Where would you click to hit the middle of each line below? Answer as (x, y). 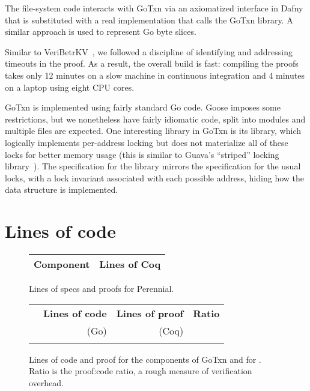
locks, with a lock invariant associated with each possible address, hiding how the (154, 177)
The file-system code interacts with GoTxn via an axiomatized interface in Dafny (154, 8)
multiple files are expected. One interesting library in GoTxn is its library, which (153, 131)
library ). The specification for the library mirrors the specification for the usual (153, 166)
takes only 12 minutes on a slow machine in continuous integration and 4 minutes (155, 75)
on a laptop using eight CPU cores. (70, 87)
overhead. (46, 382)
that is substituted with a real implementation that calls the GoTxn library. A (149, 20)
